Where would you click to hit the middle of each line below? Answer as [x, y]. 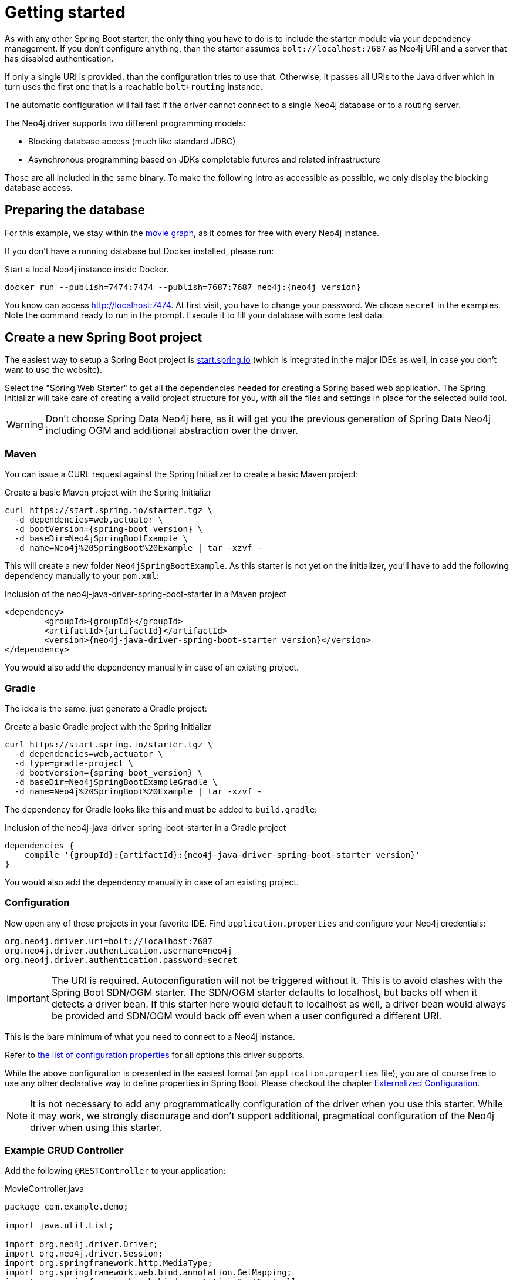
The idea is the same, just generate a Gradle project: [106, 708]
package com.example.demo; [67, 1207]
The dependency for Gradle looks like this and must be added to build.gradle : [161, 809]
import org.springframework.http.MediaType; [109, 1263]
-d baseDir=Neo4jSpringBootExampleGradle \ [116, 782]
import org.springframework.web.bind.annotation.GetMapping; [148, 1273]
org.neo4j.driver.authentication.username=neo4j [119, 950]
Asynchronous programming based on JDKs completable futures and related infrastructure [204, 159]
